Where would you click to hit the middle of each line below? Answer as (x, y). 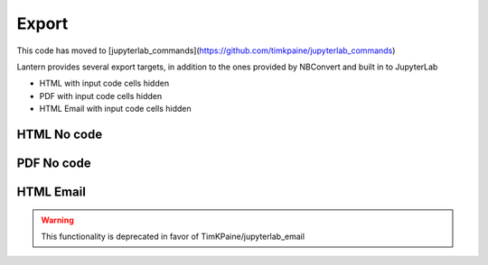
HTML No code (60, 134)
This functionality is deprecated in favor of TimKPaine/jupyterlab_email (173, 236)
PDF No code (54, 163)
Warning (57, 220)
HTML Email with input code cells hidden (115, 109)
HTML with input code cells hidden (104, 83)
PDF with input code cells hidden (101, 96)
